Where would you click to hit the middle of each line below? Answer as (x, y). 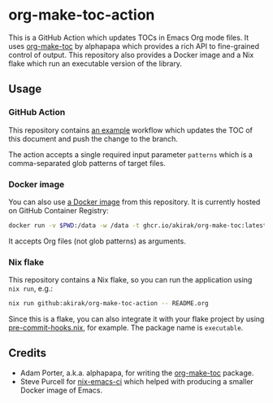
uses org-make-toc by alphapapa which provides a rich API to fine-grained (134, 46)
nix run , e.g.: (30, 289)
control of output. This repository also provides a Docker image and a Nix (131, 55)
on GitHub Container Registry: (58, 210)
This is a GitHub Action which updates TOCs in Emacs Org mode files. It (129, 37)
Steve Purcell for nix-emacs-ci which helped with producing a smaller (136, 381)
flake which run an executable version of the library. (95, 64)
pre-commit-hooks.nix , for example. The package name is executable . (126, 327)
